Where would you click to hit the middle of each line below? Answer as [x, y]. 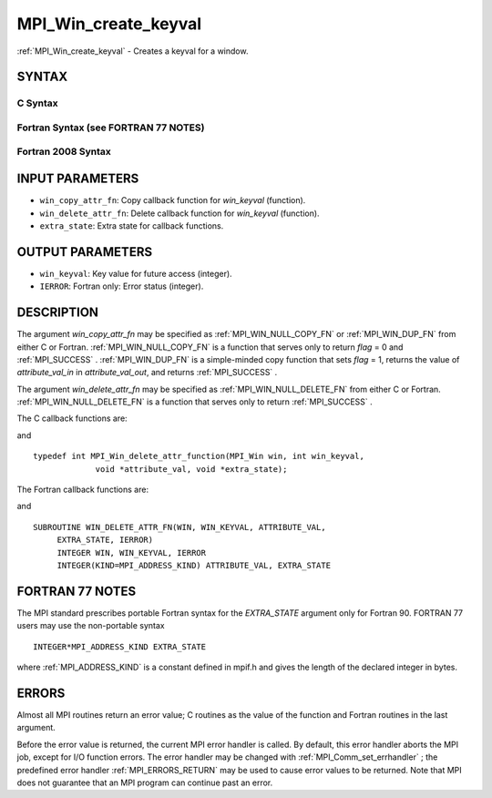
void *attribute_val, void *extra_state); [191, 469]
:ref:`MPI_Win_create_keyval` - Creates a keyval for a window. [133, 51]
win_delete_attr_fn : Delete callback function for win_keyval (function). [179, 213]
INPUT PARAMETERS [78, 179]
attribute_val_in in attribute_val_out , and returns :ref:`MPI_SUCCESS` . [147, 373]
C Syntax [37, 103]
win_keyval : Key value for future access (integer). [136, 273]
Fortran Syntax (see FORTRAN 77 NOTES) [111, 128]
